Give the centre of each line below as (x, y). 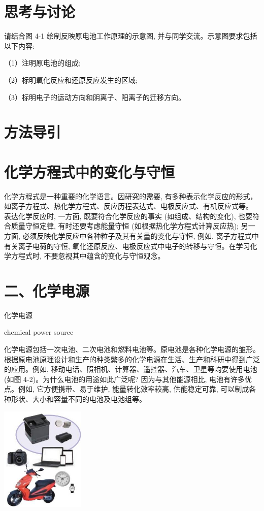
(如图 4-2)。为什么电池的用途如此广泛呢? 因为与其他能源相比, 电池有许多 (125, 379)
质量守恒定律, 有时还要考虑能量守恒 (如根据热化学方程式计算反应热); (125, 226)
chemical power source (39, 332)
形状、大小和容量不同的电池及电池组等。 (78, 399)
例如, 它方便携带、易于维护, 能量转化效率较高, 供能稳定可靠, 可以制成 (134, 389)
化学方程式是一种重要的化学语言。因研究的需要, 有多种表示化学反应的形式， (131, 196)
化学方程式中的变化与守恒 (90, 171)
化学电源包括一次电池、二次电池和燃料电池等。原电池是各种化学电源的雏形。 (132, 349)
